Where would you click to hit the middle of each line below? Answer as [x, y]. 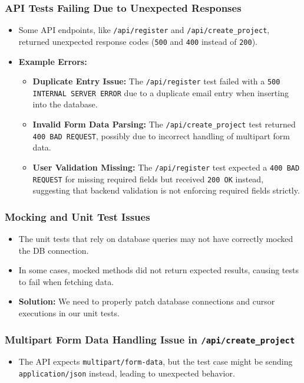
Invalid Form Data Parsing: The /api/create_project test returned [164, 124]
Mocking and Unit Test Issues [77, 216]
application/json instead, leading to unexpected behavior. [127, 373]
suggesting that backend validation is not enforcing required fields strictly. [166, 190]
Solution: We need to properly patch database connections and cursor [147, 301]
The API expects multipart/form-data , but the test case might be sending [156, 361]
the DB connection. [54, 250]
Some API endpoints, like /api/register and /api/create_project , [144, 30]
